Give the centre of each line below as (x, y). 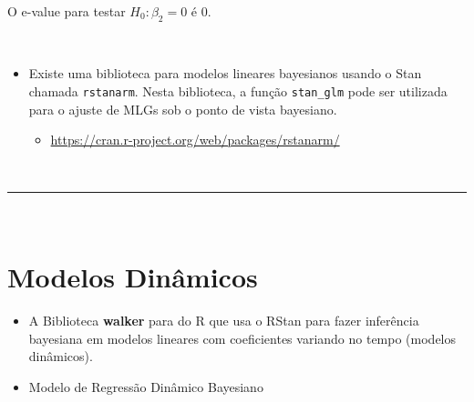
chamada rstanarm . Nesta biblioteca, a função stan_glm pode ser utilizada (238, 90)
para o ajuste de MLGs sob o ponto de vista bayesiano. (183, 109)
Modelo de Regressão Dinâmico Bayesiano (146, 386)
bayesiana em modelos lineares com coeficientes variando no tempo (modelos (242, 338)
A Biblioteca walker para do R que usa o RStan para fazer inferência (224, 321)
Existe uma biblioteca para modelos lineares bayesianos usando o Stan (225, 73)
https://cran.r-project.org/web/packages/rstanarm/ (195, 140)
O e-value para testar (67, 11)
